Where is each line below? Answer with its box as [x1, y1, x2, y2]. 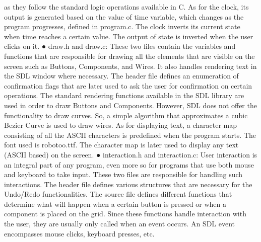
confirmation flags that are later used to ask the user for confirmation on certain [4, 80, 252, 91]
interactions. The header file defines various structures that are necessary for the [4, 179, 252, 189]
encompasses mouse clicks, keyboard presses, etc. [4, 228, 155, 238]
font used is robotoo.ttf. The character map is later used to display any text [4, 139, 239, 150]
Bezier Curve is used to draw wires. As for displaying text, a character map [4, 120, 237, 130]
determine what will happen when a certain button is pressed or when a [4, 198, 226, 209]
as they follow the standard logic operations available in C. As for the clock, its [4, 2, 249, 12]
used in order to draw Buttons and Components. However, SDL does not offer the [4, 100, 257, 110]
